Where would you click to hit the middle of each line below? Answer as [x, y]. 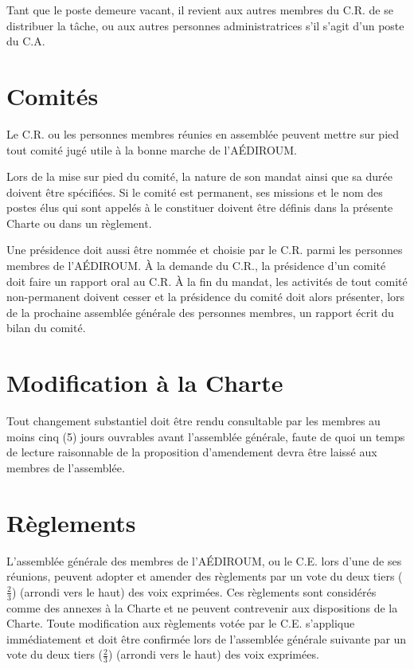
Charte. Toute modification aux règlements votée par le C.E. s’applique [181, 623]
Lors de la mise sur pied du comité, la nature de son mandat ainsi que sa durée [199, 176]
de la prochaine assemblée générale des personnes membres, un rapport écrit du [200, 312]
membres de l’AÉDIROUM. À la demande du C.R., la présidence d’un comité [196, 266]
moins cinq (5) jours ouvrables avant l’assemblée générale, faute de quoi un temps [206, 436]
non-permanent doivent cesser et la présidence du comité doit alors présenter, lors [206, 297]
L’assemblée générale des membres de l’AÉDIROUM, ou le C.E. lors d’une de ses [204, 560]
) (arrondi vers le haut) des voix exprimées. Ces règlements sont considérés [194, 591]
